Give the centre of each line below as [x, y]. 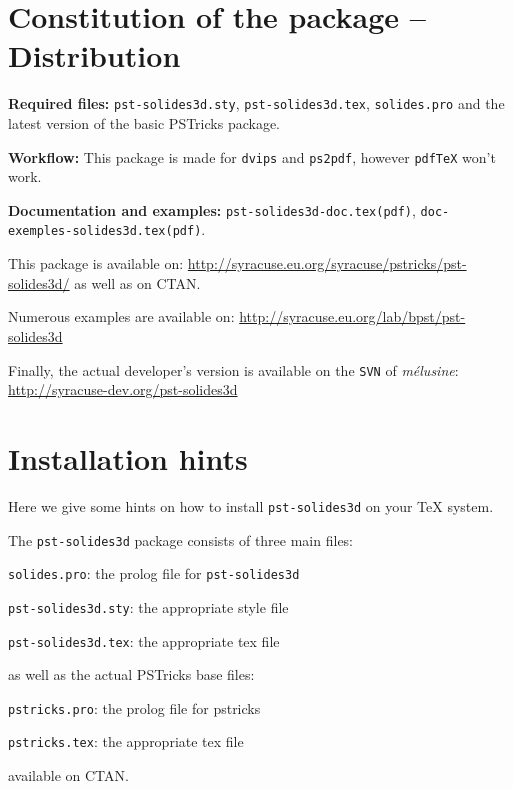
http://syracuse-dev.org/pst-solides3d [123, 389]
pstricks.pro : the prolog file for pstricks [134, 707]
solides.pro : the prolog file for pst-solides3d [154, 573]
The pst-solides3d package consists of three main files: [181, 539]
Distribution [94, 55]
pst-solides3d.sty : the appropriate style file [148, 606]
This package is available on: [96, 263]
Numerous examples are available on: [121, 316]
